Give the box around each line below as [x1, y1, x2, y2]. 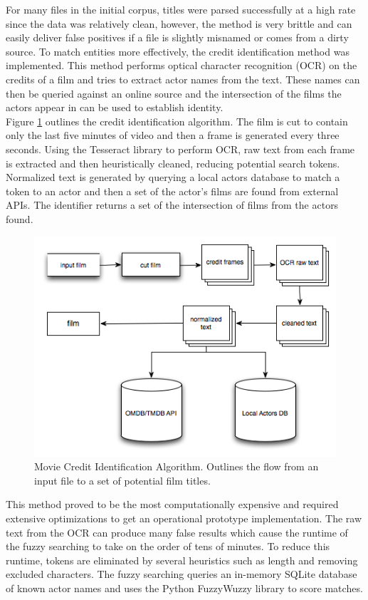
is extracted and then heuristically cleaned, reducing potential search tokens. [6, 155, 340, 170]
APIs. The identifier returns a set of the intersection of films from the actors [6, 197, 339, 212]
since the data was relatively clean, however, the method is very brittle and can [6, 16, 352, 31]
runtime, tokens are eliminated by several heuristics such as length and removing [6, 552, 358, 567]
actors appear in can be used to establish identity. [6, 100, 224, 115]
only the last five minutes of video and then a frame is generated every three [6, 128, 340, 143]
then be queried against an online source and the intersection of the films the [6, 86, 342, 100]
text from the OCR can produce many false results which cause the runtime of [6, 524, 348, 539]
